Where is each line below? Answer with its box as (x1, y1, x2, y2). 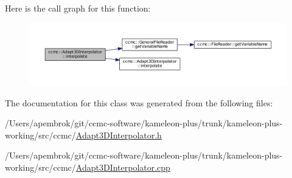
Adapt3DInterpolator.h (75, 128, 162, 141)
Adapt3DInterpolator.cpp (75, 161, 170, 174)
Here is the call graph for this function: (5, 2, 151, 14)
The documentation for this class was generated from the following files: (5, 96, 273, 109)
